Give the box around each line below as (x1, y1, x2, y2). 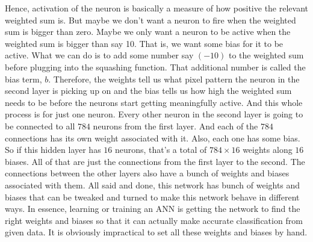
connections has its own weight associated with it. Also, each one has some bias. (5, 131, 300, 144)
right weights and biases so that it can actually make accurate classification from (5, 214, 303, 226)
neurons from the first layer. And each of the (93, 119, 258, 132)
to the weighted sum (228, 49, 304, 61)
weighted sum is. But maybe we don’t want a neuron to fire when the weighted (5, 13, 296, 26)
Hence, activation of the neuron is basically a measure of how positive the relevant (5, 2, 308, 14)
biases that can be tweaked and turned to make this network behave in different (5, 190, 300, 203)
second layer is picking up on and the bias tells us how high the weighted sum (5, 84, 292, 97)
